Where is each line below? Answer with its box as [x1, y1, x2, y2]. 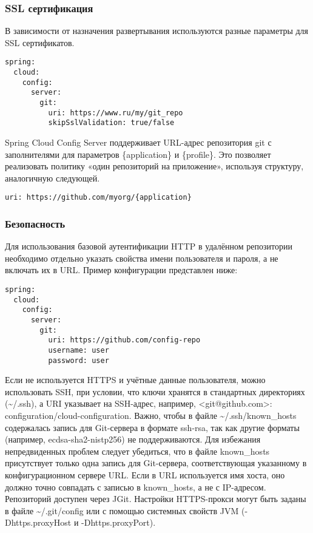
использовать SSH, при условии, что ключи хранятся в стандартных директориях [5, 385, 305, 398]
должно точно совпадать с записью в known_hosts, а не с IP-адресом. [5, 480, 266, 493]
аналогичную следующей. [5, 171, 100, 184]
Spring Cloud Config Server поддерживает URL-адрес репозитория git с [5, 136, 272, 148]
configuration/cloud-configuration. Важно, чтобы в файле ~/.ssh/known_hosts [5, 409, 297, 422]
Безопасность [5, 216, 66, 231]
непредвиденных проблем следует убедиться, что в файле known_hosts [5, 444, 270, 457]
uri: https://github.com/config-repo [48, 336, 201, 345]
